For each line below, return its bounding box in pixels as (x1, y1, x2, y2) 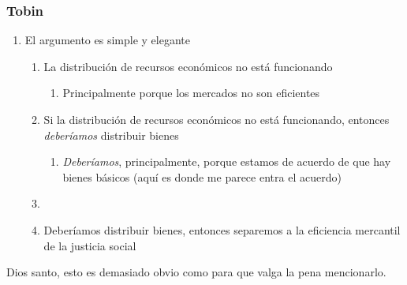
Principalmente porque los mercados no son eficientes (62, 84, 320, 101)
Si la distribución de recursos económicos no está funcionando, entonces (43, 111, 390, 127)
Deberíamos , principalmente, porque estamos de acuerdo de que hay (62, 153, 391, 170)
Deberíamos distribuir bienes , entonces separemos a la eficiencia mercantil (43, 221, 401, 238)
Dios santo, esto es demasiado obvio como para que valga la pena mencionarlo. (6, 264, 386, 280)
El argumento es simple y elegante (24, 32, 190, 48)
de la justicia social (43, 237, 136, 253)
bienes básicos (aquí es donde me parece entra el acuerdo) (62, 168, 342, 185)
